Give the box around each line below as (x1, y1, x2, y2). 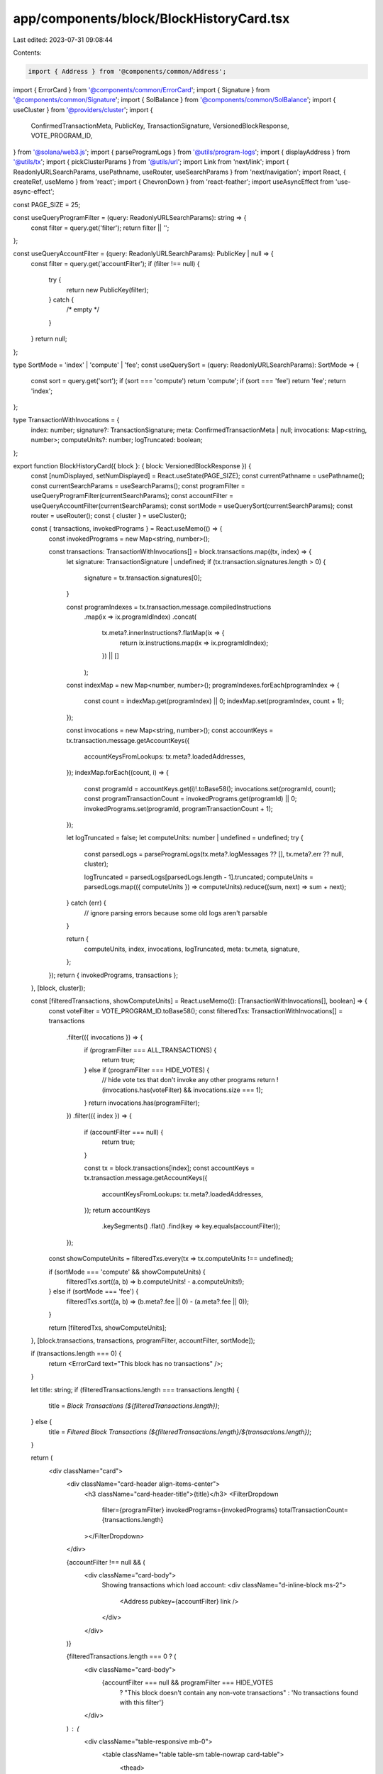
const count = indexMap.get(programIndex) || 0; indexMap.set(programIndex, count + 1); (84, 697, 344, 705)
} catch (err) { (66, 898, 106, 908)
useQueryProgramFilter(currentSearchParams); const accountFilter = (30, 492, 234, 500)
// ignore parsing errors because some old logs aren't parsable (84, 908, 267, 917)
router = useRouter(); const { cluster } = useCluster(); (30, 511, 187, 519)
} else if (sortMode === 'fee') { (48, 1287, 139, 1296)
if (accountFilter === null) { (84, 1128, 164, 1136)
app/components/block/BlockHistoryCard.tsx (13, 11, 290, 26)
